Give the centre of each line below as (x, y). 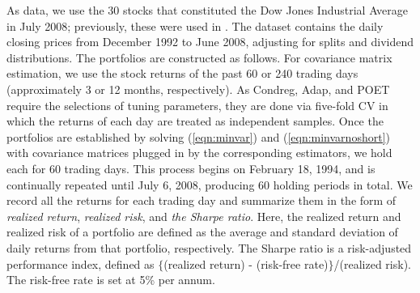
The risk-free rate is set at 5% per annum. (111, 280)
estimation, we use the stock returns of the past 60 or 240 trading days (182, 73)
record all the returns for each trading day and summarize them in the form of (202, 200)
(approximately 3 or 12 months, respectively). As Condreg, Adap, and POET (198, 89)
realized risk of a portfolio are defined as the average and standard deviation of (202, 232)
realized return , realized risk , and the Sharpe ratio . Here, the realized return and (204, 216)
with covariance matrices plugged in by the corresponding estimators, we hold (199, 153)
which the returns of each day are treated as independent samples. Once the (195, 121)
